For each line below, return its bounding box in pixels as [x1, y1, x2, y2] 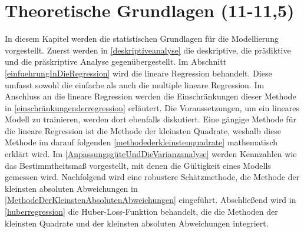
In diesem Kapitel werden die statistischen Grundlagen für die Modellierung [5, 32, 279, 45]
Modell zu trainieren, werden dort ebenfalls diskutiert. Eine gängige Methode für [5, 113, 296, 125]
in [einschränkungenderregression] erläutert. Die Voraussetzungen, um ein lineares [5, 101, 299, 114]
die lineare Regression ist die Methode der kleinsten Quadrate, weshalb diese [5, 124, 282, 137]
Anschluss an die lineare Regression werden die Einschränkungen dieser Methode [5, 90, 296, 102]
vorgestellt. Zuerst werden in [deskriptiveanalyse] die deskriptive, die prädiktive [5, 44, 291, 56]
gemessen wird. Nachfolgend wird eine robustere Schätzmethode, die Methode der [5, 171, 300, 183]
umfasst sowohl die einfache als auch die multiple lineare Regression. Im [5, 78, 265, 91]
